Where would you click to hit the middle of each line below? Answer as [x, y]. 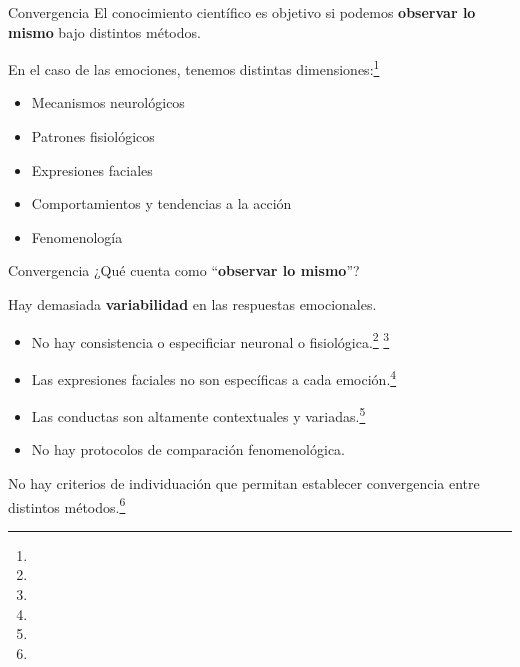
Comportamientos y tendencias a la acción [161, 203]
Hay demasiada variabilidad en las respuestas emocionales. [192, 304]
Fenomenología [77, 236]
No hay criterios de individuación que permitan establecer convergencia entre [244, 482]
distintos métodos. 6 [67, 505]
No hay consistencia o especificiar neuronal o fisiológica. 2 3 [210, 340]
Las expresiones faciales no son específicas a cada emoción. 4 [214, 377]
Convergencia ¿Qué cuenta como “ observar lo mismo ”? [184, 270]
